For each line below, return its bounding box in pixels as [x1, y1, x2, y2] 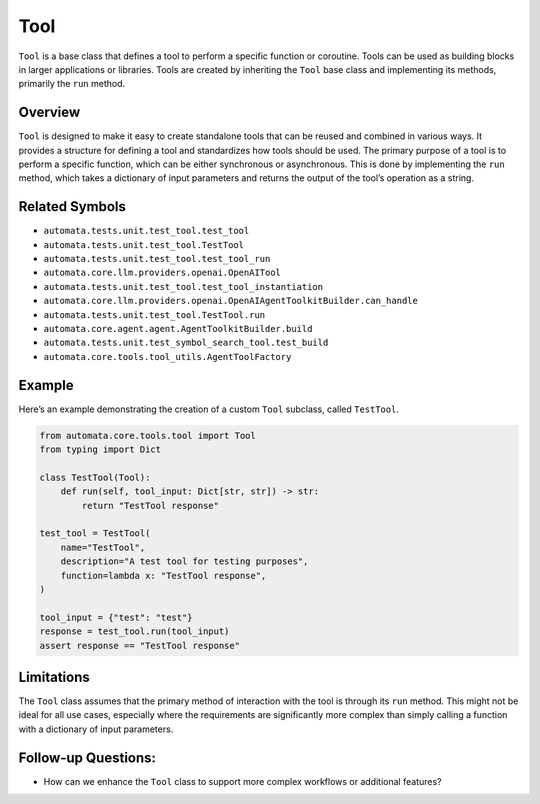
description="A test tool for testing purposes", [60, 556, 309, 567]
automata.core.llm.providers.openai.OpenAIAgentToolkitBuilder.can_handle [43, 295, 419, 307]
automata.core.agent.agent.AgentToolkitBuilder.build [43, 323, 313, 335]
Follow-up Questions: [18, 749, 157, 766]
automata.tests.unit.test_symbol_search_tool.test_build [43, 337, 329, 349]
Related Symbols [18, 198, 127, 215]
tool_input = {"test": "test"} [39, 611, 194, 623]
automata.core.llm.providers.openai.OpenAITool [43, 267, 282, 279]
